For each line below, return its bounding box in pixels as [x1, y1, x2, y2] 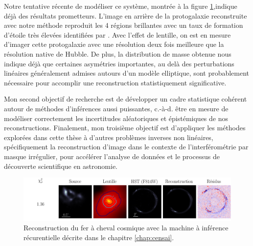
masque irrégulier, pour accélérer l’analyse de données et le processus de [4, 151, 220, 161]
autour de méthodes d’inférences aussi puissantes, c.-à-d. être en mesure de [4, 103, 229, 113]
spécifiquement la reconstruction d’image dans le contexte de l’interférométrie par [4, 142, 249, 152]
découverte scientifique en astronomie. [4, 161, 117, 171]
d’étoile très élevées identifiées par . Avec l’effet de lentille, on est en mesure [4, 29, 231, 40]
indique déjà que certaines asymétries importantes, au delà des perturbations [4, 58, 234, 68]
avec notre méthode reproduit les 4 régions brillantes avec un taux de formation [4, 20, 243, 30]
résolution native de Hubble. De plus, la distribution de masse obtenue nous [4, 48, 231, 59]
